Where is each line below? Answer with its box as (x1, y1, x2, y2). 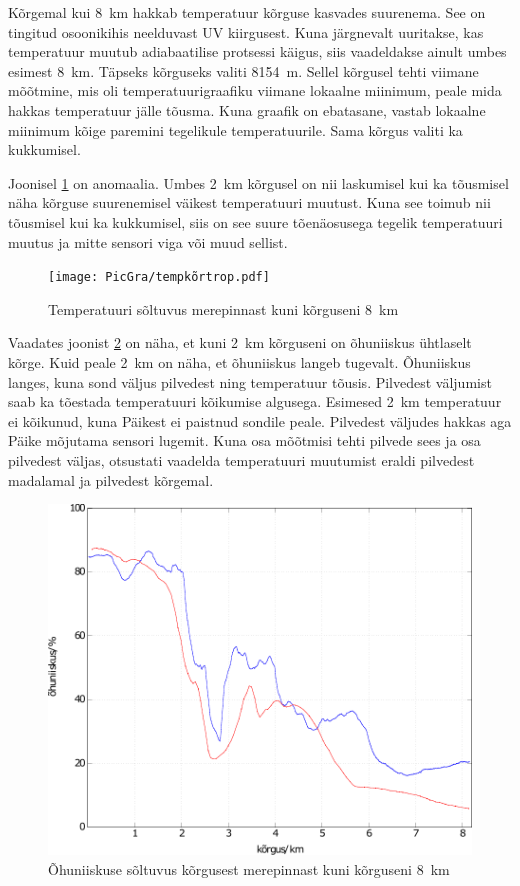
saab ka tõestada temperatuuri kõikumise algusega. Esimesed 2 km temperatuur (8, 391, 502, 412)
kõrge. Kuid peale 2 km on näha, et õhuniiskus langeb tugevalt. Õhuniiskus (8, 351, 471, 372)
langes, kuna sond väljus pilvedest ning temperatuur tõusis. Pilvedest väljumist (8, 371, 492, 392)
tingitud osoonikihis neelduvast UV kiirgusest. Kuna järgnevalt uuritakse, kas (8, 21, 484, 42)
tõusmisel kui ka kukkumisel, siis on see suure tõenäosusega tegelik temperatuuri (8, 211, 503, 232)
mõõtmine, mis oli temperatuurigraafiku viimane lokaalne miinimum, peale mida (8, 80, 502, 101)
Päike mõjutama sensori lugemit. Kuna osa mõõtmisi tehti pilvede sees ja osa (8, 430, 481, 451)
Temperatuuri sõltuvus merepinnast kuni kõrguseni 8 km (48, 298, 399, 319)
